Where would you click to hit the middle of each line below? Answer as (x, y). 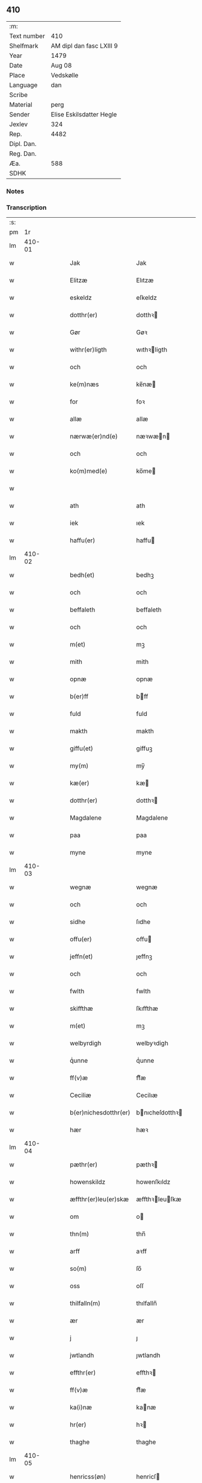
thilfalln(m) (85, 1303)
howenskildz (88, 1182)
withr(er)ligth (88, 350)
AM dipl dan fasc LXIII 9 (84, 46)
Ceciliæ (81, 1095)
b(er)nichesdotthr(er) (100, 1113)
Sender (20, 114)
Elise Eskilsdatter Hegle (84, 114)
